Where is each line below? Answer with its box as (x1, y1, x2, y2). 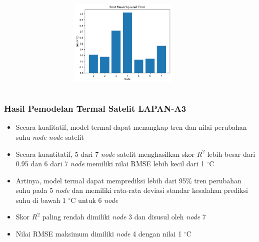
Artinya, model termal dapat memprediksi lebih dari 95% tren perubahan (15, 175, 241, 185)
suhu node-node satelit (15, 131, 84, 142)
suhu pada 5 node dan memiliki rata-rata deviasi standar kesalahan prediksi (15, 185, 248, 195)
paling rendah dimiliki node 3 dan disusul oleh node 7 (42, 211, 206, 222)
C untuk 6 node (70, 194, 118, 205)
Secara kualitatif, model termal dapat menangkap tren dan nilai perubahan (15, 122, 247, 132)
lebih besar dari (207, 148, 255, 159)
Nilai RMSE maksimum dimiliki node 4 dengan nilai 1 (15, 228, 182, 239)
